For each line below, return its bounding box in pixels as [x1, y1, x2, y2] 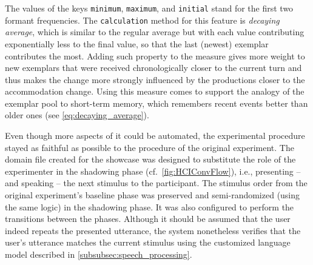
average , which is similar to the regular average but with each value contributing [5, 25, 305, 38]
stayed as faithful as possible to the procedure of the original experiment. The [5, 141, 294, 153]
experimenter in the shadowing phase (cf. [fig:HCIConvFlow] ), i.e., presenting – [5, 164, 301, 177]
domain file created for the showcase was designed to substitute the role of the [5, 153, 296, 166]
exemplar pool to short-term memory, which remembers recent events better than [5, 96, 308, 109]
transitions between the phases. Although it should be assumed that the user [5, 212, 291, 225]
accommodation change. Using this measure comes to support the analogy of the [5, 85, 305, 98]
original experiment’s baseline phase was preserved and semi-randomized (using [5, 189, 300, 201]
